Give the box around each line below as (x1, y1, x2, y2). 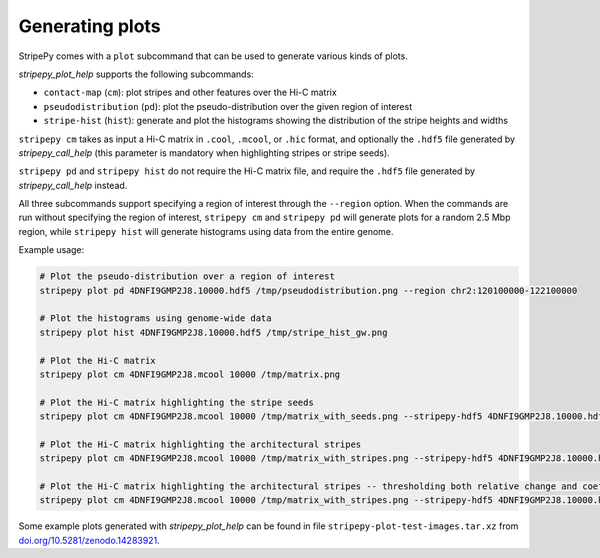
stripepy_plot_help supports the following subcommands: (18, 68, 254, 80)
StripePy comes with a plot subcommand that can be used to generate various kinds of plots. (18, 50, 409, 62)
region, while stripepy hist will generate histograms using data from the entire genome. (18, 225, 394, 237)
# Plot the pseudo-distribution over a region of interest (39, 271, 335, 282)
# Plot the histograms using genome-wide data (39, 313, 272, 324)
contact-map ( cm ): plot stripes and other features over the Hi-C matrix (43, 86, 337, 99)
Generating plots (18, 15, 161, 37)
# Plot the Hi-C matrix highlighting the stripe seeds (39, 396, 314, 408)
